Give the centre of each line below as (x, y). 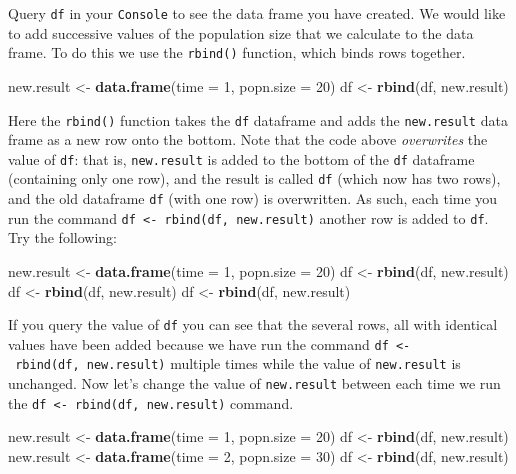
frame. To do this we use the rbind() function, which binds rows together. (237, 52)
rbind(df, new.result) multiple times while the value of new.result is (238, 363)
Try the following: (62, 237)
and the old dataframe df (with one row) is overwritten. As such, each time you (253, 198)
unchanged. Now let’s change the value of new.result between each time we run (254, 383)
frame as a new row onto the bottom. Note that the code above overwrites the (248, 139)
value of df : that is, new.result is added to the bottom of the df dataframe (241, 158)
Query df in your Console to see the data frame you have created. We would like (257, 13)
